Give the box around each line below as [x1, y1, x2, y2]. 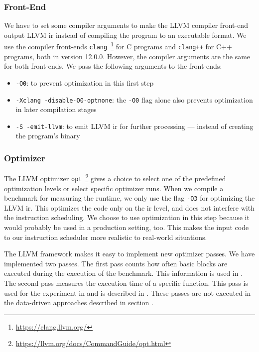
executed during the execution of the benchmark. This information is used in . [4, 268, 243, 278]
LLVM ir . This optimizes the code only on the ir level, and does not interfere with [4, 202, 255, 213]
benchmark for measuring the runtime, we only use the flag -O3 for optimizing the [4, 193, 255, 203]
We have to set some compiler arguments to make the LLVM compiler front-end [4, 20, 248, 30]
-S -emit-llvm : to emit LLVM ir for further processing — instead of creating [15, 120, 254, 131]
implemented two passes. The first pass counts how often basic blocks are [4, 258, 228, 268]
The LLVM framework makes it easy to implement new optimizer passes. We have [4, 248, 255, 259]
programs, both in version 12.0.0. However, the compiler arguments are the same [4, 51, 251, 61]
